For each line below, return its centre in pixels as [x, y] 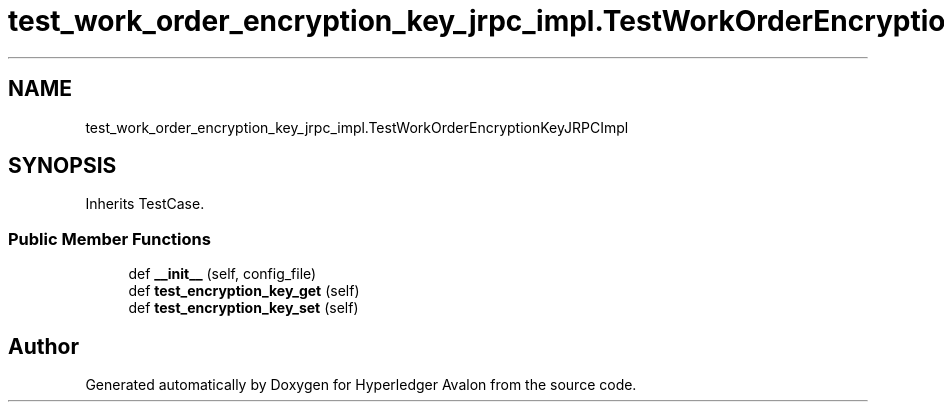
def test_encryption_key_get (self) [244, 291]
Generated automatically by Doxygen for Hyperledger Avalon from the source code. [361, 385]
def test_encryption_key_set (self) [243, 308]
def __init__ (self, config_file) [222, 274]
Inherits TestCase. [145, 204]
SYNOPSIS [62, 166]
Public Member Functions [109, 238]
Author [43, 346]
